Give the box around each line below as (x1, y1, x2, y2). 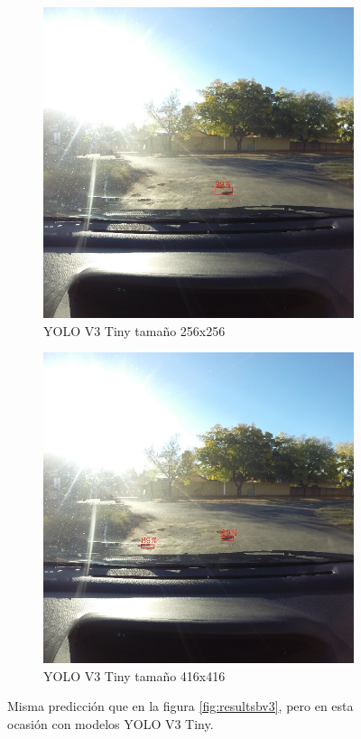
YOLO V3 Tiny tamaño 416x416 (43, 666, 226, 685)
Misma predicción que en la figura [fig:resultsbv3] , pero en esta (7, 697, 354, 716)
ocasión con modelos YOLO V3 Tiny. (7, 714, 214, 733)
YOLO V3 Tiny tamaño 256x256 (43, 321, 226, 340)
